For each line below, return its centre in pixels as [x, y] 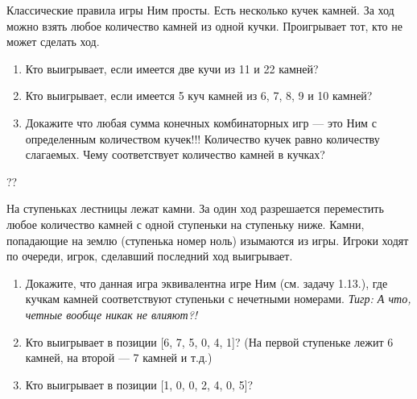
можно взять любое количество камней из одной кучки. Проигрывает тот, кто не [204, 25]
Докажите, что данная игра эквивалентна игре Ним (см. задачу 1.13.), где [206, 283]
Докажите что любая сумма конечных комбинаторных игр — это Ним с [201, 122]
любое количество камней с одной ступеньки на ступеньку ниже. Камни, [186, 224]
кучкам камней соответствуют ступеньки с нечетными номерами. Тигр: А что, [218, 299]
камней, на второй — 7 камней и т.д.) [119, 357]
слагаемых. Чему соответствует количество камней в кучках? [175, 154]
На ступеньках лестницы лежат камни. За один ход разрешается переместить [195, 208]
